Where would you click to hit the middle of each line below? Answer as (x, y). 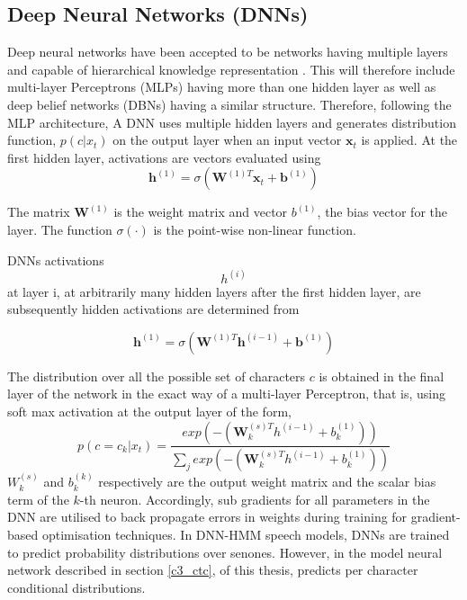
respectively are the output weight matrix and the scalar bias (267, 482)
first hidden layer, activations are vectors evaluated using (164, 157)
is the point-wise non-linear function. (255, 229)
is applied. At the (409, 140)
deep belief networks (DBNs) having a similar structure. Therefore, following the (229, 104)
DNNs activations (56, 260)
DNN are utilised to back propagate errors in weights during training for (207, 517)
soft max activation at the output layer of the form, (149, 411)
